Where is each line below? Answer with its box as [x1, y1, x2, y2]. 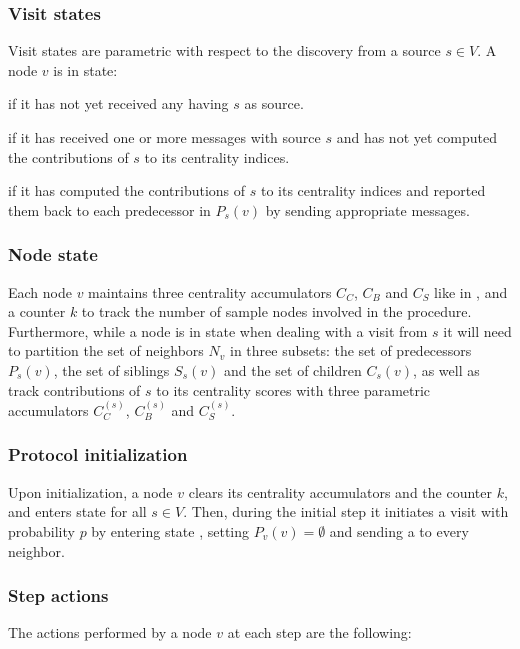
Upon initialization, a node [8, 481, 173, 502]
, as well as [413, 359, 480, 380]
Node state [8, 242, 98, 267]
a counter [8, 301, 66, 322]
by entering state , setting [91, 520, 250, 541]
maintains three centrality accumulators [88, 281, 332, 302]
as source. [244, 93, 304, 114]
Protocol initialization [8, 442, 188, 467]
